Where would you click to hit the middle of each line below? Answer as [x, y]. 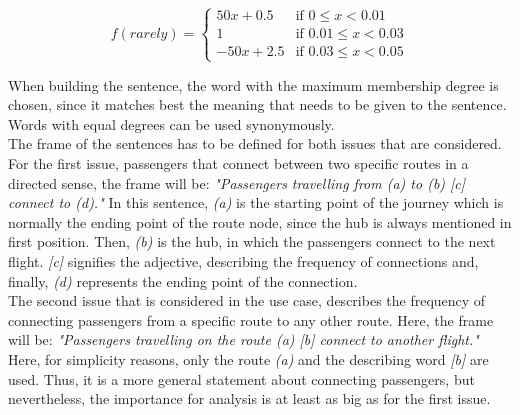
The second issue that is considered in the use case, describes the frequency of [247, 300]
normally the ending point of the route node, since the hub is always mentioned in [260, 221]
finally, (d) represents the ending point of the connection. [183, 280]
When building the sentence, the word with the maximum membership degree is [253, 84]
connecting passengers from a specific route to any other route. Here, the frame [251, 319]
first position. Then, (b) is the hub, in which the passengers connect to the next [252, 241]
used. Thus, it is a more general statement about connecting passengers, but [241, 378]
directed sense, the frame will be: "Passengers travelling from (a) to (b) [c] [237, 182]
